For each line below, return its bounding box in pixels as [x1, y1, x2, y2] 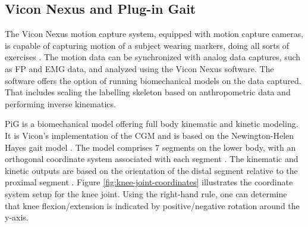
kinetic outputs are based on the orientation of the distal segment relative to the [5, 164, 298, 176]
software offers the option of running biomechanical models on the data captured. [5, 74, 301, 86]
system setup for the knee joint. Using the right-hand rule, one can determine [5, 187, 287, 200]
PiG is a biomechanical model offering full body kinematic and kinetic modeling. [5, 117, 298, 130]
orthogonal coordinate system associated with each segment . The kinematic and [5, 153, 298, 165]
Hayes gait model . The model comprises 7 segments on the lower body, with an [5, 141, 296, 153]
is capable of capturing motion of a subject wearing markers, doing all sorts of [5, 39, 290, 51]
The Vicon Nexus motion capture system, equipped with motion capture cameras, [5, 27, 304, 40]
